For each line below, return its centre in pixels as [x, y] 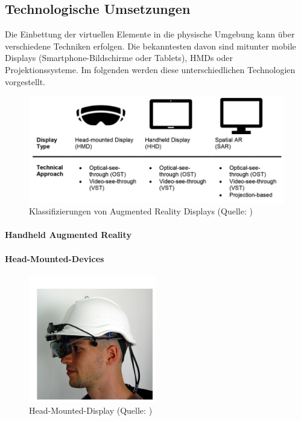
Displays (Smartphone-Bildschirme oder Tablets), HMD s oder [119, 58]
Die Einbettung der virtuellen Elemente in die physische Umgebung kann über [150, 34]
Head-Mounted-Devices [55, 258]
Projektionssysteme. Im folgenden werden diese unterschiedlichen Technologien [150, 69]
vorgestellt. [25, 81]
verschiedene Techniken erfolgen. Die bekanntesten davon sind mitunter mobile [150, 46]
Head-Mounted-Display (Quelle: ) [91, 410]
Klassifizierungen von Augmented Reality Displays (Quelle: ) [141, 211]
